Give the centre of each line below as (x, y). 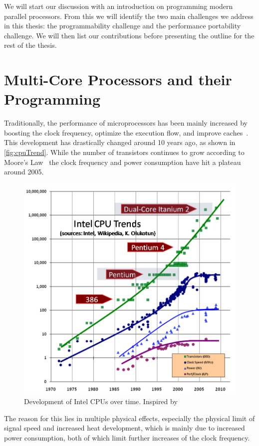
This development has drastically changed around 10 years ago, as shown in (120, 142)
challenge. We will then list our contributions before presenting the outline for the (129, 35)
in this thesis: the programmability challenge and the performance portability (123, 26)
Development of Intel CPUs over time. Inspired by (101, 401)
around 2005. (24, 172)
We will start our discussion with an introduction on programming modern (119, 6)
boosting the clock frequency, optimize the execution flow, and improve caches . (126, 132)
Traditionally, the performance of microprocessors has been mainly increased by (126, 123)
